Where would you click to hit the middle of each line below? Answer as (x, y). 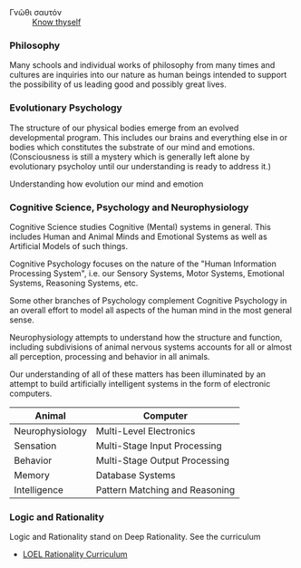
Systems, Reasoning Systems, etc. (74, 283)
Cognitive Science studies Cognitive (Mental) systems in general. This (141, 226)
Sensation (35, 446)
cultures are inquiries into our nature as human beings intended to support (148, 75)
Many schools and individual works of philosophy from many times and (142, 65)
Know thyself (57, 22)
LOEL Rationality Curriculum (75, 554)
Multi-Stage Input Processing (159, 446)
